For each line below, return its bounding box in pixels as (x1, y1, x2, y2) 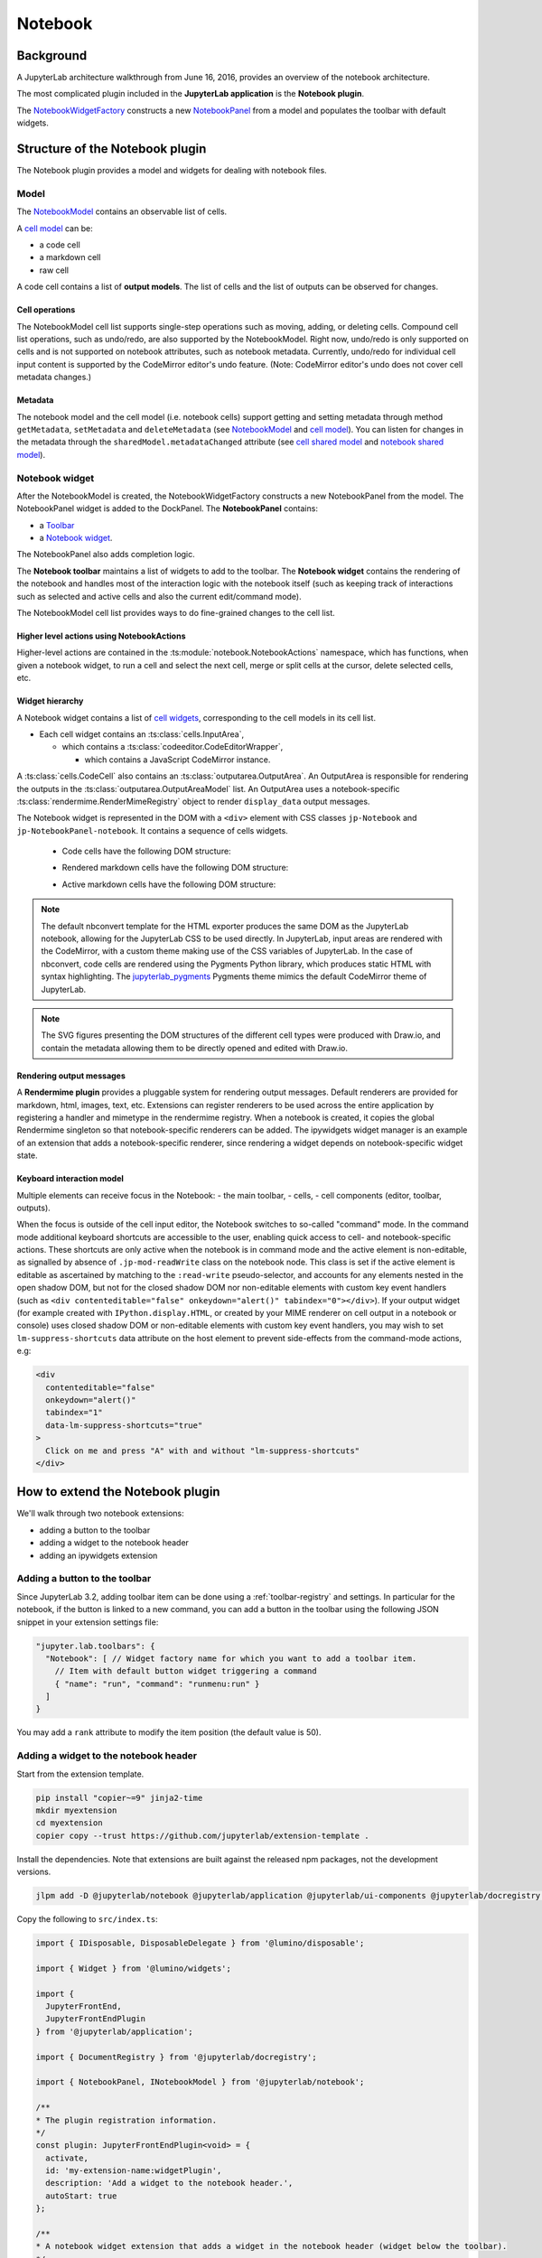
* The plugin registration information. (35, 2114, 217, 2125)
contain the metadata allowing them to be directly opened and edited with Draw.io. (41, 1042, 348, 1053)
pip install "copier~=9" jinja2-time (35, 1793, 203, 1803)
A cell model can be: (16, 222, 94, 234)
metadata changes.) (16, 371, 92, 383)
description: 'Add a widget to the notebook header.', (45, 2178, 294, 2188)
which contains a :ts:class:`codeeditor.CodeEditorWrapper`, (61, 742, 284, 752)
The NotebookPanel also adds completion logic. (16, 549, 196, 560)
